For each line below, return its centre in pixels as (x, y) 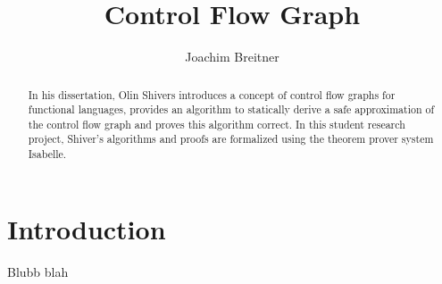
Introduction (87, 228)
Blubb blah (38, 271)
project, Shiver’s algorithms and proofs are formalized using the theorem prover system (231, 139)
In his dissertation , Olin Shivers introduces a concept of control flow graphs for (212, 94)
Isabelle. (47, 154)
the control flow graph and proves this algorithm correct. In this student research (217, 124)
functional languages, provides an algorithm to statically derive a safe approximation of (231, 109)
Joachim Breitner (232, 57)
